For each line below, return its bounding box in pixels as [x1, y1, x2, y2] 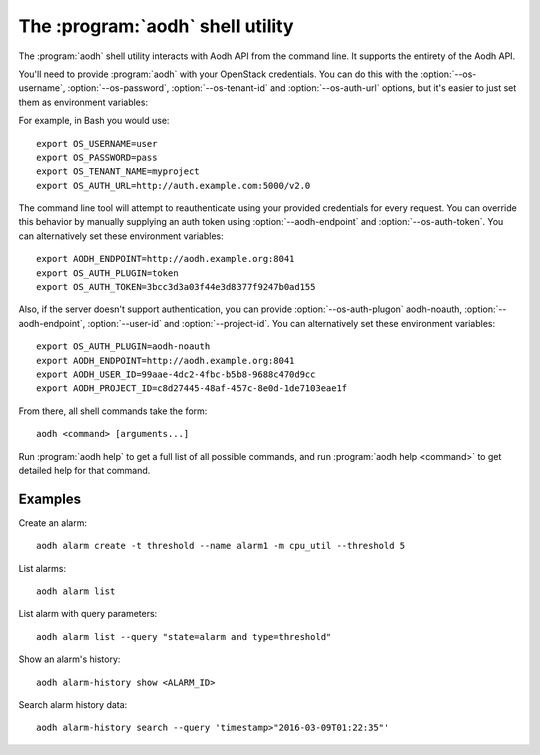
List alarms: [18, 562, 67, 574]
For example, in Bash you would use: [18, 115, 170, 127]
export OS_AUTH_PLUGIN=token [36, 267, 179, 279]
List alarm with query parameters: [18, 608, 158, 620]
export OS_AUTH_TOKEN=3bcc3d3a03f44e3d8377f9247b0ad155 [36, 281, 316, 293]
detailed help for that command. [18, 464, 151, 476]
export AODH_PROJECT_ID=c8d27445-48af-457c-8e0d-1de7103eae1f [36, 383, 348, 394]
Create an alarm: [18, 516, 87, 529]
